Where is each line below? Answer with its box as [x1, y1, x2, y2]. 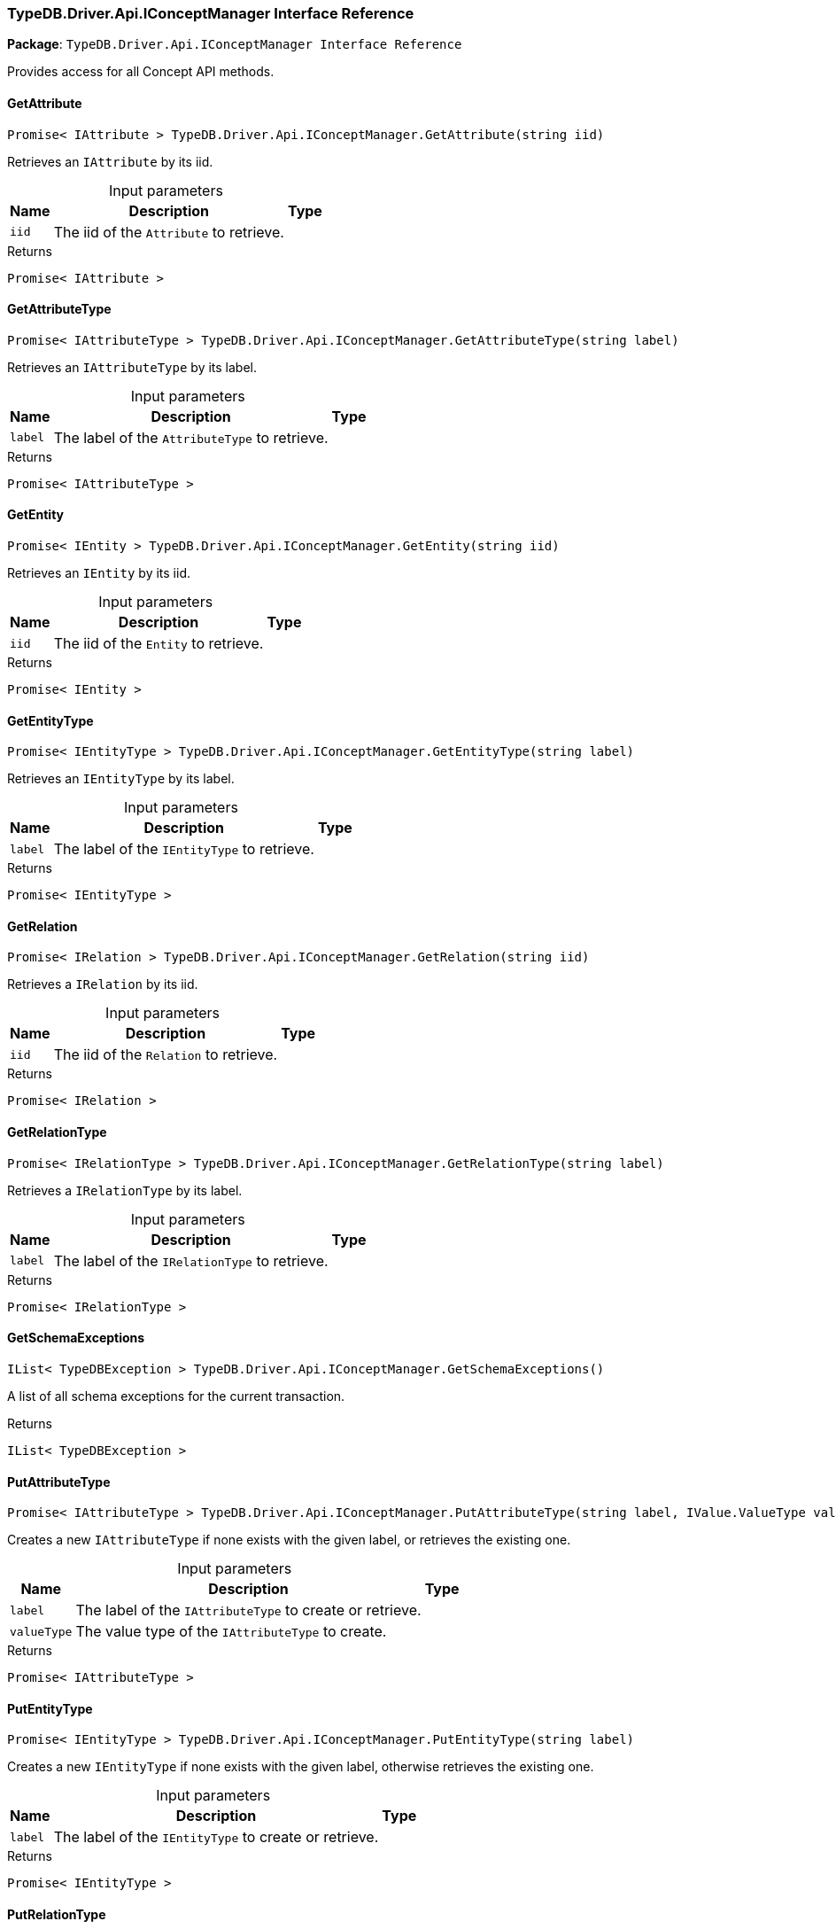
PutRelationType [7, 1906, 106, 1922]
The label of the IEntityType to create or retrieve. [53, 1828, 379, 1847]
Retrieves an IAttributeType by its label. [7, 359, 258, 375]
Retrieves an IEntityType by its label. [7, 771, 235, 787]
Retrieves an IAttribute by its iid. [7, 153, 213, 169]
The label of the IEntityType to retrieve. [53, 840, 314, 859]
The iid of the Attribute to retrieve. [53, 222, 284, 241]
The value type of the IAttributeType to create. [75, 1622, 387, 1641]
